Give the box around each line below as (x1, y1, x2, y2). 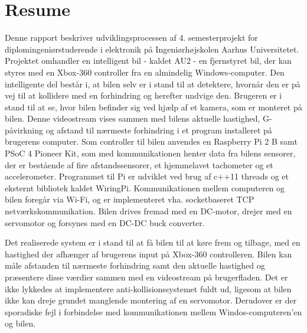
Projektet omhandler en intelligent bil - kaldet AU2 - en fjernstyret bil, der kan (5, 54, 292, 67)
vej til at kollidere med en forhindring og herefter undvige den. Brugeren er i (5, 89, 282, 102)
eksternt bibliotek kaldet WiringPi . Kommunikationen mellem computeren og (5, 181, 285, 194)
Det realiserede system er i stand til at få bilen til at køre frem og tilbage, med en (5, 236, 301, 249)
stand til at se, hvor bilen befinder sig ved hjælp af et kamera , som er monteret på (5, 100, 302, 113)
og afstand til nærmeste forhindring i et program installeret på (45, 123, 272, 136)
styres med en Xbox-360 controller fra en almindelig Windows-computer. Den (5, 66, 285, 78)
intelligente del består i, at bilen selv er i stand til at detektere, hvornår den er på (5, 77, 301, 90)
